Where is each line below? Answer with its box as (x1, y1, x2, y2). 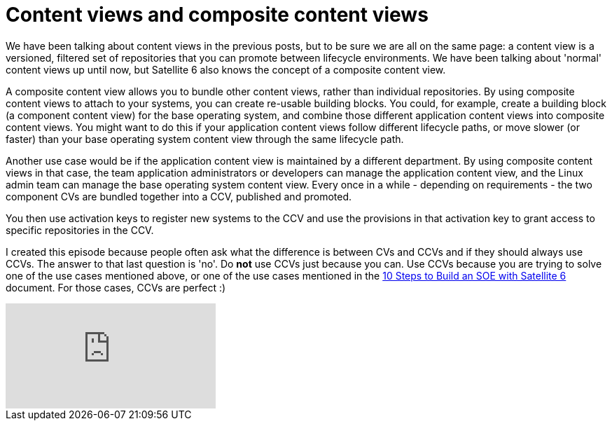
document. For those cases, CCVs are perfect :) (6, 281, 226, 294)
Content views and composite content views (6, 3, 429, 27)
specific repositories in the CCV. (6, 224, 154, 236)
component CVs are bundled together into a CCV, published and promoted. (6, 190, 352, 202)
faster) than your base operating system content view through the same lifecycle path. (6, 132, 404, 145)
